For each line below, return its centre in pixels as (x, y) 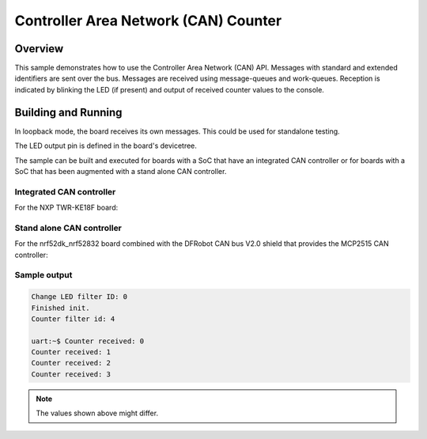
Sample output (43, 275)
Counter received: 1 (71, 352)
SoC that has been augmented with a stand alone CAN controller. (121, 171)
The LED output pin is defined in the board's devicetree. (106, 146)
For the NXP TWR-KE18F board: (66, 208)
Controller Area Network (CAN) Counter (148, 21)
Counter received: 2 (71, 363)
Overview (39, 49)
